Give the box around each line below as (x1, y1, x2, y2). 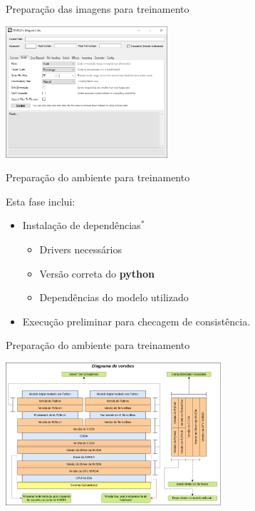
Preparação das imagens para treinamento (6, 1, 189, 16)
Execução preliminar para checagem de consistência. (22, 313, 251, 328)
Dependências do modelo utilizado (39, 290, 189, 305)
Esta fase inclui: (6, 193, 76, 208)
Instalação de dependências (22, 218, 141, 233)
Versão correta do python (39, 265, 155, 280)
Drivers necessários (39, 241, 122, 256)
